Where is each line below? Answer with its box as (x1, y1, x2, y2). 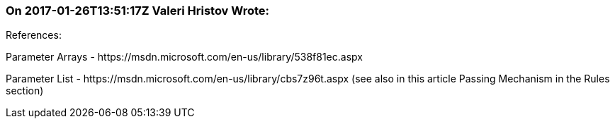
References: (6, 29, 62, 42)
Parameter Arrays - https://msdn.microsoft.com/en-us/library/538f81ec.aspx (6, 51, 363, 63)
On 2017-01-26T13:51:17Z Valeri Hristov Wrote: (6, 4, 270, 18)
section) (6, 85, 44, 97)
